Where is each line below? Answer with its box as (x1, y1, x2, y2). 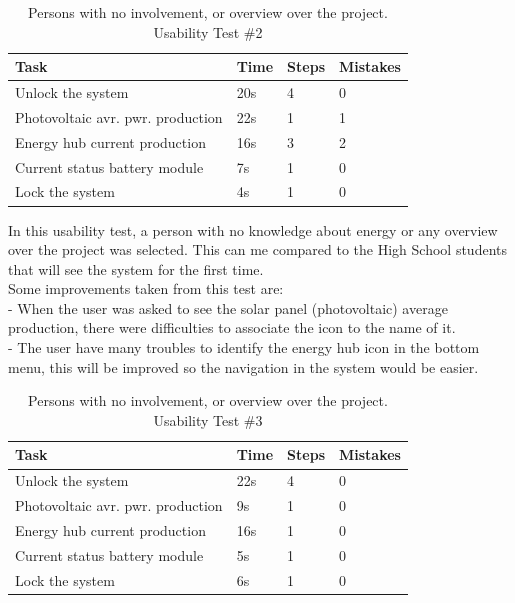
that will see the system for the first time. (8, 258, 264, 279)
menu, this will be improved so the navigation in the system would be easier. (8, 356, 479, 377)
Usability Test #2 (153, 21, 263, 42)
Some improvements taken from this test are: (8, 278, 284, 299)
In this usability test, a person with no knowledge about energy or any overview (8, 219, 498, 240)
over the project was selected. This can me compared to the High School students (8, 239, 507, 260)
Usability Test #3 (153, 409, 263, 430)
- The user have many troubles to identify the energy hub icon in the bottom (8, 337, 480, 358)
